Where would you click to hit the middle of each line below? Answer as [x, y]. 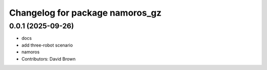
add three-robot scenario [47, 45]
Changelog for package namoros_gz [85, 13]
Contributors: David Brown [49, 59]
